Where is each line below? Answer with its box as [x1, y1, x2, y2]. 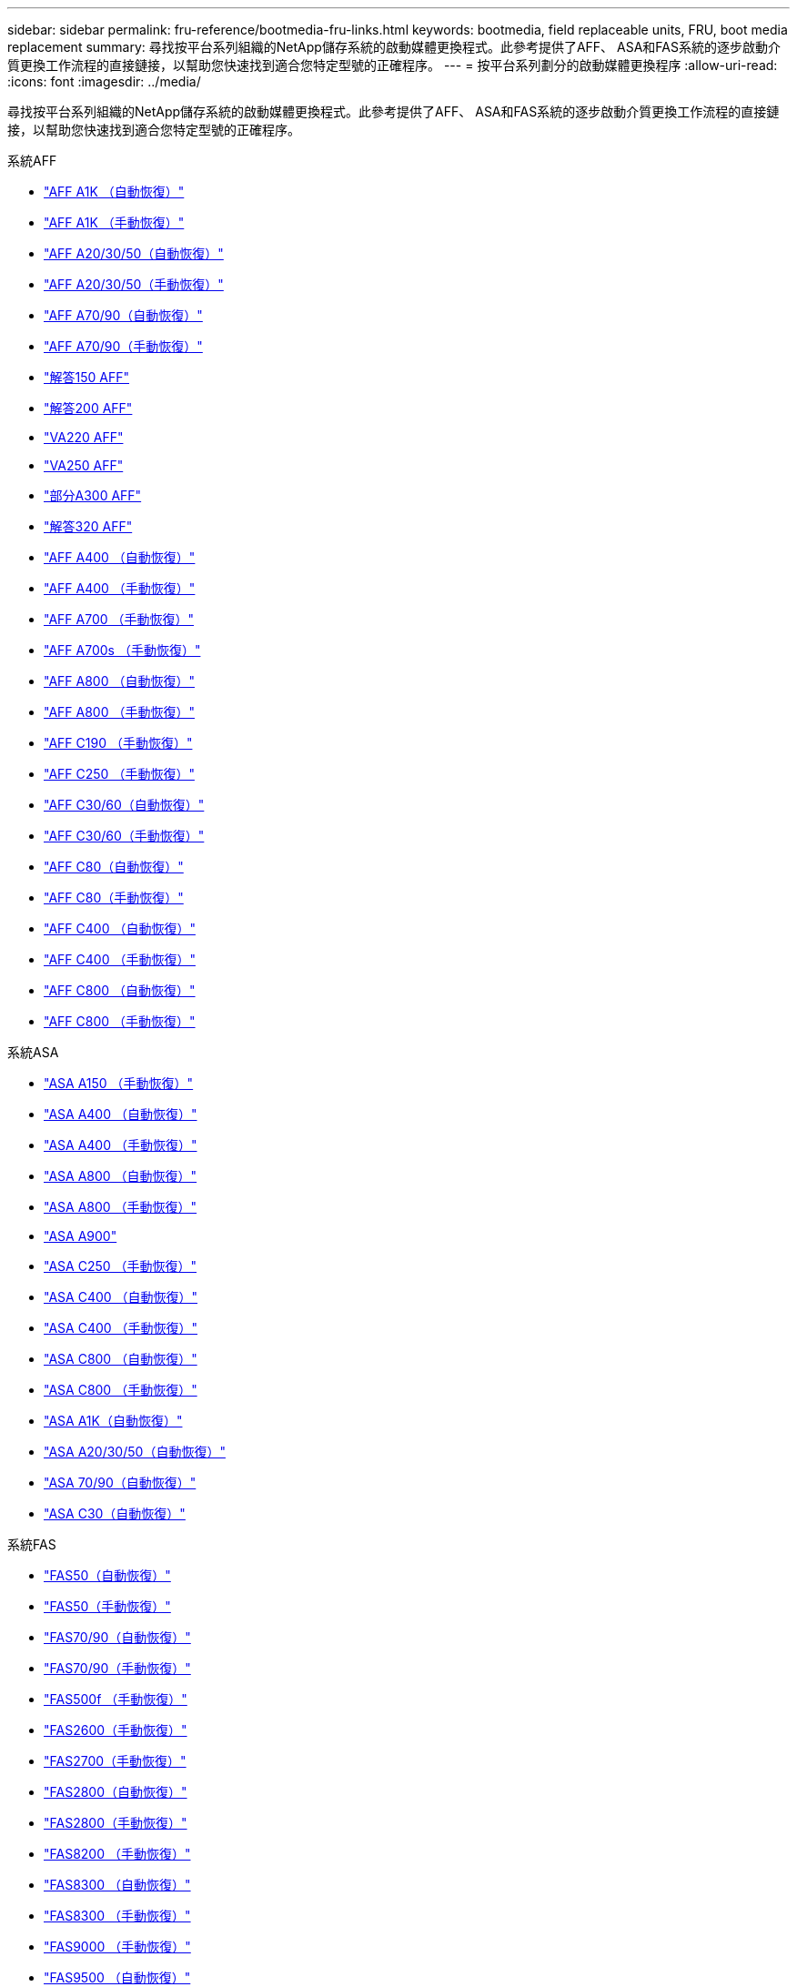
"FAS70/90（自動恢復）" [44, 1629, 191, 1645]
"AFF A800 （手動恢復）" [44, 704, 195, 720]
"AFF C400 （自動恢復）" [44, 921, 196, 936]
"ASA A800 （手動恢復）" [44, 1199, 197, 1215]
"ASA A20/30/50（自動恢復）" [44, 1444, 226, 1459]
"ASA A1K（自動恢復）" [44, 1413, 183, 1428]
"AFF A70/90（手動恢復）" [44, 338, 203, 354]
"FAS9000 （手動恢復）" [44, 1939, 191, 1954]
